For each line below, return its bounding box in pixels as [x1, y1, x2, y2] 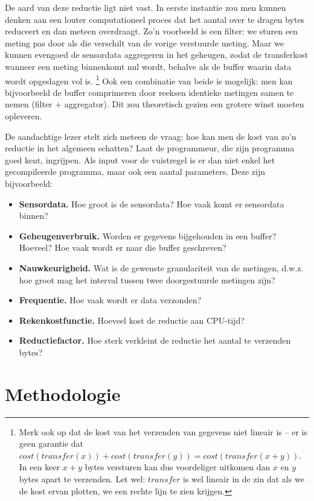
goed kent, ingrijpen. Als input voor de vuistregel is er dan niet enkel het [5, 153, 275, 166]
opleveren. [5, 110, 42, 122]
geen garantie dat [19, 437, 84, 450]
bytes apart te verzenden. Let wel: [19, 473, 146, 485]
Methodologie [5, 381, 121, 406]
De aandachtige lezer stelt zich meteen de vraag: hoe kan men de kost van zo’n [5, 130, 296, 142]
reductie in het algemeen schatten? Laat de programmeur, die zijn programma [5, 142, 295, 154]
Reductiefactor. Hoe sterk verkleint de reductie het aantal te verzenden [19, 334, 291, 347]
